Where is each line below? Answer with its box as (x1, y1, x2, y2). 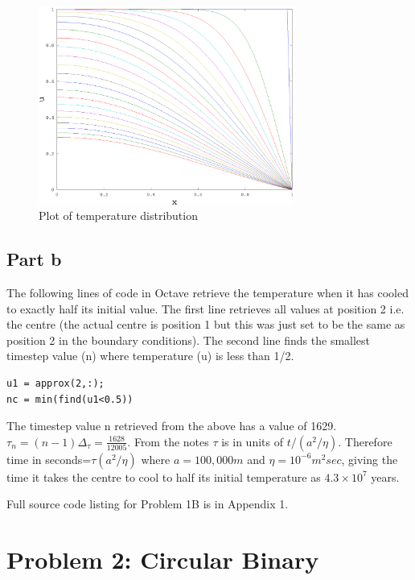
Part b (6, 246, 62, 271)
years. (371, 468, 400, 485)
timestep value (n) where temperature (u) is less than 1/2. (6, 347, 294, 364)
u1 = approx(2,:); (6, 378, 105, 389)
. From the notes (127, 433, 209, 449)
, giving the (341, 450, 398, 467)
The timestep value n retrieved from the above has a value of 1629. (6, 417, 337, 434)
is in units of (221, 433, 283, 449)
